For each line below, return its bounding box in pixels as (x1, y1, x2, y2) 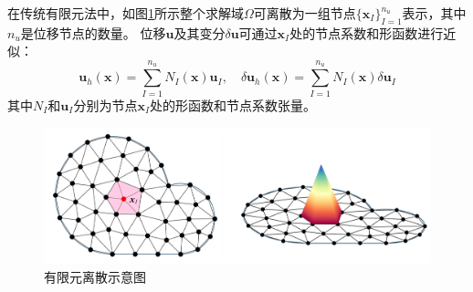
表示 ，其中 (402, 4, 467, 22)
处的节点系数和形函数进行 (289, 23, 444, 42)
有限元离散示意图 (44, 266, 146, 286)
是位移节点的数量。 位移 (20, 23, 166, 42)
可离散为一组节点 (253, 4, 356, 22)
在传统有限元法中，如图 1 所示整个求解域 (7, 4, 244, 22)
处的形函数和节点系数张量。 (149, 95, 316, 114)
